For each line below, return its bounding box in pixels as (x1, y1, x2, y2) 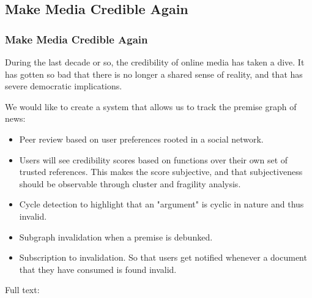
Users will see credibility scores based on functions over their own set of (19, 153, 288, 166)
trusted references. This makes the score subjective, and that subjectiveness (19, 165, 303, 178)
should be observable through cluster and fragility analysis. (19, 177, 241, 190)
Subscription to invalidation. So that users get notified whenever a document (19, 251, 307, 264)
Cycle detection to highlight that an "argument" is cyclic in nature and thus (19, 198, 304, 210)
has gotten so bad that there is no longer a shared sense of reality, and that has (5, 67, 303, 80)
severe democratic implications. (5, 80, 122, 92)
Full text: (5, 283, 40, 296)
